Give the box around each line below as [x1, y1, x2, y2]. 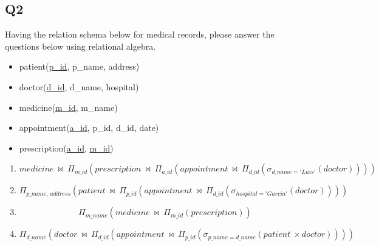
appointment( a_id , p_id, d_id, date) [19, 121, 159, 134]
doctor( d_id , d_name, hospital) [19, 80, 139, 93]
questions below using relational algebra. [5, 39, 156, 52]
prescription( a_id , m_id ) [19, 141, 114, 154]
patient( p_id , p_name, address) [19, 60, 140, 73]
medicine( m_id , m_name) [19, 101, 118, 113]
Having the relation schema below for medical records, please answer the [5, 28, 275, 41]
